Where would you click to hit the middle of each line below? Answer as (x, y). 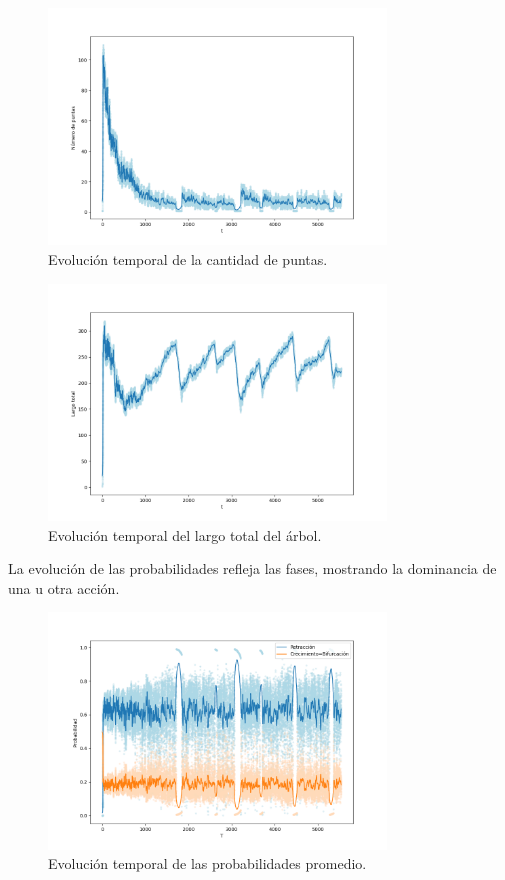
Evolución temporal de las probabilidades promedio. (207, 863)
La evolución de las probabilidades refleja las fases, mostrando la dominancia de (252, 568)
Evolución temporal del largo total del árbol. (185, 534)
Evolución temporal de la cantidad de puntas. (188, 259)
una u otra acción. (64, 587)
